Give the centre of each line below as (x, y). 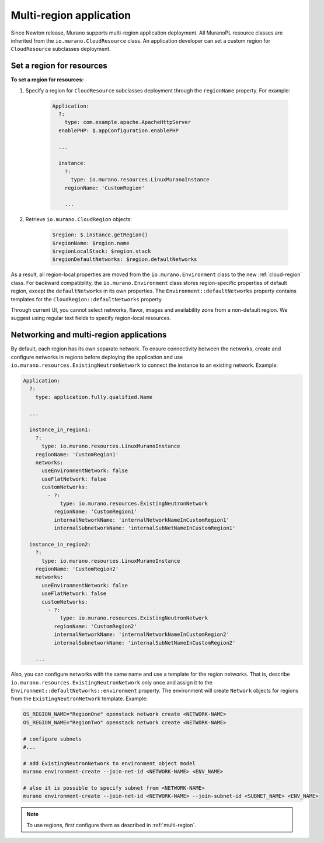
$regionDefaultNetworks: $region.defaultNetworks (125, 259)
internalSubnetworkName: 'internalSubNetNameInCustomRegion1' (144, 528)
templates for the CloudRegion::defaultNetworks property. (87, 299)
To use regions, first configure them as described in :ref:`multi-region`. (112, 825)
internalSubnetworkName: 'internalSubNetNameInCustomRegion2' (144, 643)
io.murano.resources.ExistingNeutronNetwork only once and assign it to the (112, 682)
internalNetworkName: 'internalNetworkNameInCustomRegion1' (142, 520)
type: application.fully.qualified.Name (94, 397)
